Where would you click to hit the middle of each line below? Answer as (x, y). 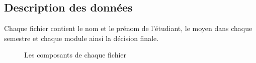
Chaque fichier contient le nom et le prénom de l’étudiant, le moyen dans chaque (128, 28)
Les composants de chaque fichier (75, 55)
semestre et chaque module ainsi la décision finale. (81, 38)
